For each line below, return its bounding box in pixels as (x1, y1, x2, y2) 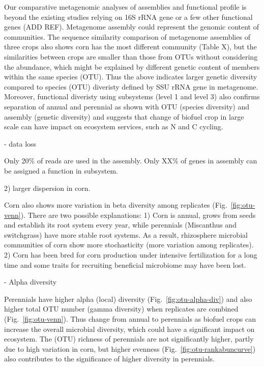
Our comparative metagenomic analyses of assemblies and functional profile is (4, 2, 247, 12)
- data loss (4, 138, 37, 149)
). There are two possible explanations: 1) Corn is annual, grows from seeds (20, 209, 256, 220)
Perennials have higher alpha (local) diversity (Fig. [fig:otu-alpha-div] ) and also (4, 293, 252, 304)
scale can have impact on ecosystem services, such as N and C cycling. (4, 121, 223, 132)
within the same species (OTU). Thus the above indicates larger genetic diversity (4, 71, 257, 82)
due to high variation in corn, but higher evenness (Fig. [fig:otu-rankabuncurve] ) (4, 343, 256, 354)
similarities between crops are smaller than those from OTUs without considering (4, 51, 258, 62)
